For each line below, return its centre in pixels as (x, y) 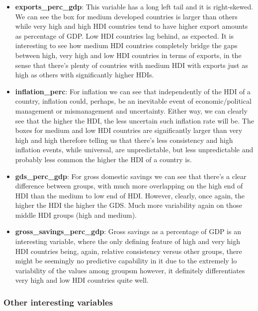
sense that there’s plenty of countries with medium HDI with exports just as (131, 65)
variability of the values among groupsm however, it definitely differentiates (130, 270)
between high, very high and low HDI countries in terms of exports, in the (128, 55)
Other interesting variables (58, 302)
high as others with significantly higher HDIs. (85, 75)
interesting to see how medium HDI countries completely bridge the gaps (126, 45)
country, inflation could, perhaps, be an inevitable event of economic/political (133, 101)
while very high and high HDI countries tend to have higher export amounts (131, 26)
